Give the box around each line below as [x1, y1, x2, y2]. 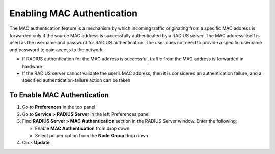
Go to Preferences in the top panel [22, 104, 96, 110]
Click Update [22, 140, 50, 146]
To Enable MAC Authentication [9, 90, 109, 99]
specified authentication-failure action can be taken [22, 77, 131, 83]
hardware [22, 63, 43, 69]
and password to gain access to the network [9, 46, 103, 53]
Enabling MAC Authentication [9, 8, 137, 19]
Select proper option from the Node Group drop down [35, 132, 149, 138]
